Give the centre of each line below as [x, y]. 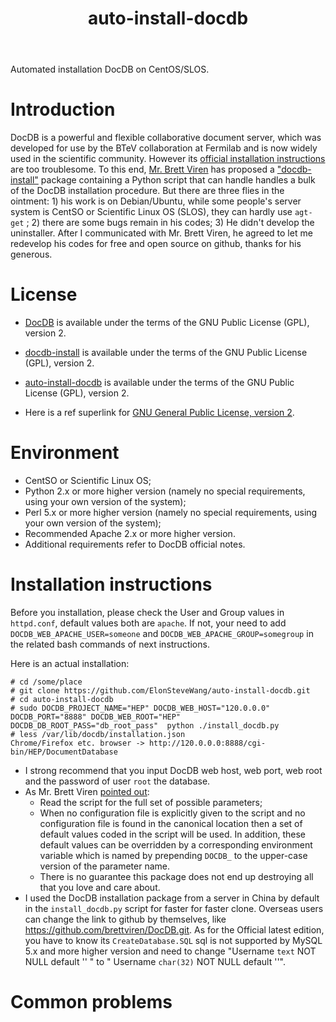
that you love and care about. [100, 887]
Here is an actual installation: [70, 663]
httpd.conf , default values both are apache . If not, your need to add [148, 623]
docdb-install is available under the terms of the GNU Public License [166, 353]
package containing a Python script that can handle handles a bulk [178, 180]
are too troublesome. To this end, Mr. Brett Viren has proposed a [142, 169]
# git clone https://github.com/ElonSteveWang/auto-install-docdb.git [160, 690]
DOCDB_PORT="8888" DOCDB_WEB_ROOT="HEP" [96, 717]
